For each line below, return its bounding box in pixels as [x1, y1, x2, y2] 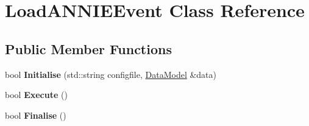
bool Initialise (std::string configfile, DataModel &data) [5, 68, 217, 80]
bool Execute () [5, 88, 68, 101]
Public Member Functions [5, 39, 172, 58]
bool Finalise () [5, 108, 66, 121]
